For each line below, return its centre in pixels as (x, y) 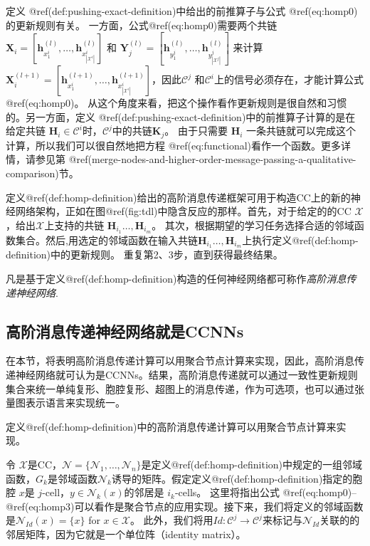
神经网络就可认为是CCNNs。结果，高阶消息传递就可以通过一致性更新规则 (186, 375)
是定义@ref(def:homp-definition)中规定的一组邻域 (252, 464)
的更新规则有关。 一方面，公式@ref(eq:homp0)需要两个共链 (142, 25)
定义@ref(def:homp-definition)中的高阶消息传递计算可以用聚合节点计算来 (171, 426)
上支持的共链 (74, 225)
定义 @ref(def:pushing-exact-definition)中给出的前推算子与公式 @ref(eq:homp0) (182, 11)
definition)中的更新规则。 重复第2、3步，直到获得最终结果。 (144, 254)
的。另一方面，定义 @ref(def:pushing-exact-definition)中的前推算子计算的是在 (181, 116)
